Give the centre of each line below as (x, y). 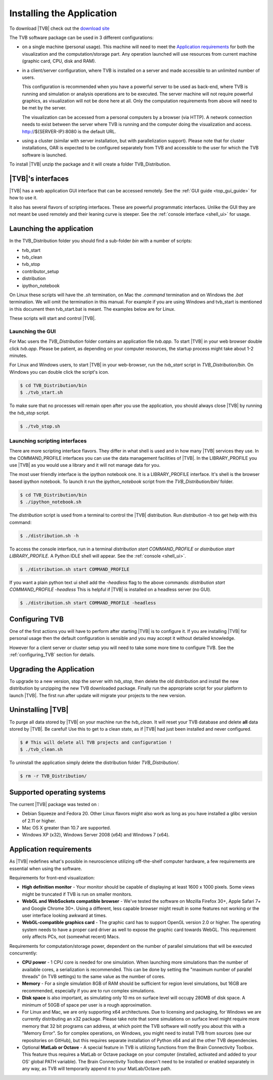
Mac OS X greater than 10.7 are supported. (66, 827)
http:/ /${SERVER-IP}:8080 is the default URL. (69, 131)
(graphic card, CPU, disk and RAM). (59, 61)
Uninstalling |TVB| (39, 710)
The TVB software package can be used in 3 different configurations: (81, 37)
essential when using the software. (46, 868)
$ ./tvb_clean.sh (41, 750)
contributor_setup (40, 271)
